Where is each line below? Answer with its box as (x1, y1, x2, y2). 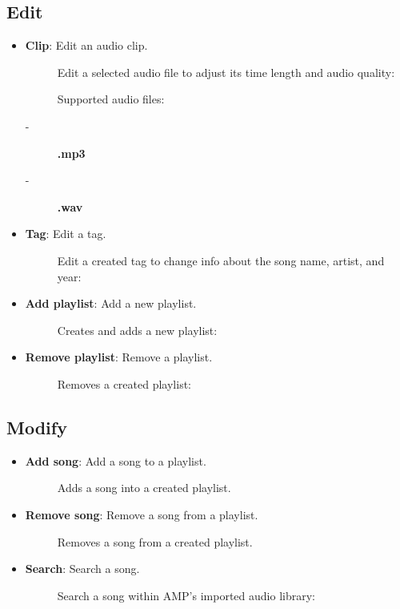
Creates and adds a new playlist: (57, 321, 218, 338)
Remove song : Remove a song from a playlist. (25, 506, 258, 522)
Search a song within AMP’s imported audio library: (57, 587, 315, 603)
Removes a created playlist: (57, 375, 191, 392)
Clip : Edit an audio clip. (25, 37, 148, 54)
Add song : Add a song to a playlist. (25, 452, 206, 469)
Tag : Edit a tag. (25, 225, 106, 242)
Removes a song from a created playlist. (57, 533, 253, 550)
